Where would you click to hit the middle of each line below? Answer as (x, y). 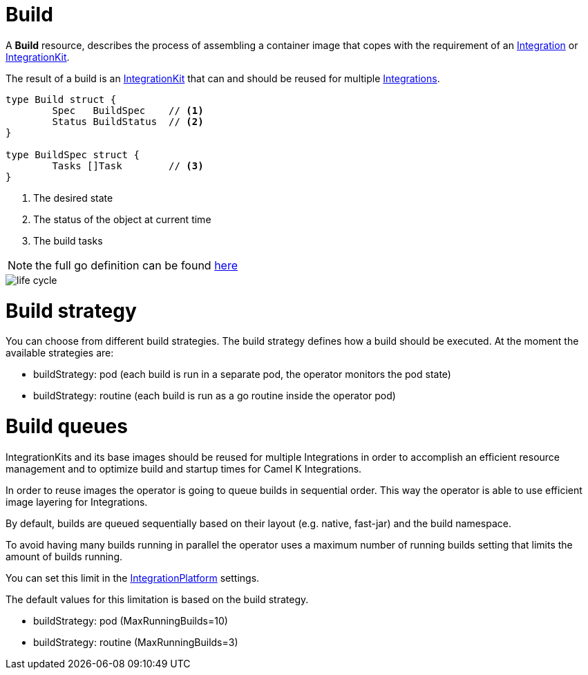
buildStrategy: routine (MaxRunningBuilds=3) (136, 642)
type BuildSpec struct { (73, 154)
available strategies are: (60, 353)
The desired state (73, 198)
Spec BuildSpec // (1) (128, 110)
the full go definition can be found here (137, 265)
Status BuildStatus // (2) (128, 121)
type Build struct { (61, 99)
